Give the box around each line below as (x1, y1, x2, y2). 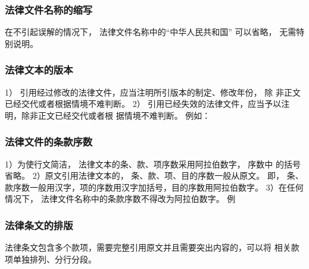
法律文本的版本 (5, 62, 73, 77)
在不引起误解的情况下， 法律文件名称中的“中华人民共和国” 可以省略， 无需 (5, 26, 296, 38)
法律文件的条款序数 (5, 134, 93, 149)
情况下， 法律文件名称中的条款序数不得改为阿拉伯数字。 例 (5, 192, 236, 205)
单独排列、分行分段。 (13, 252, 96, 265)
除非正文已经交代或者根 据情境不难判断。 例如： (21, 109, 211, 121)
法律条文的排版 (5, 217, 73, 232)
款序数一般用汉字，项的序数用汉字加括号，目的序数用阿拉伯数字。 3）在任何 (5, 181, 304, 193)
